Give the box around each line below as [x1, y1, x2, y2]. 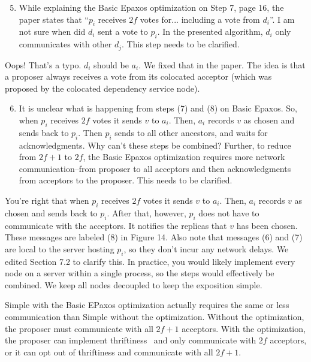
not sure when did [19, 25, 86, 38]
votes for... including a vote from [140, 13, 260, 25]
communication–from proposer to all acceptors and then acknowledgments [19, 162, 291, 174]
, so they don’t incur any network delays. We [123, 242, 289, 255]
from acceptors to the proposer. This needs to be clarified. [19, 174, 233, 186]
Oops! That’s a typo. [5, 58, 81, 71]
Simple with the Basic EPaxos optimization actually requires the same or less [5, 298, 289, 311]
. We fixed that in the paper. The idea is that [138, 58, 306, 71]
